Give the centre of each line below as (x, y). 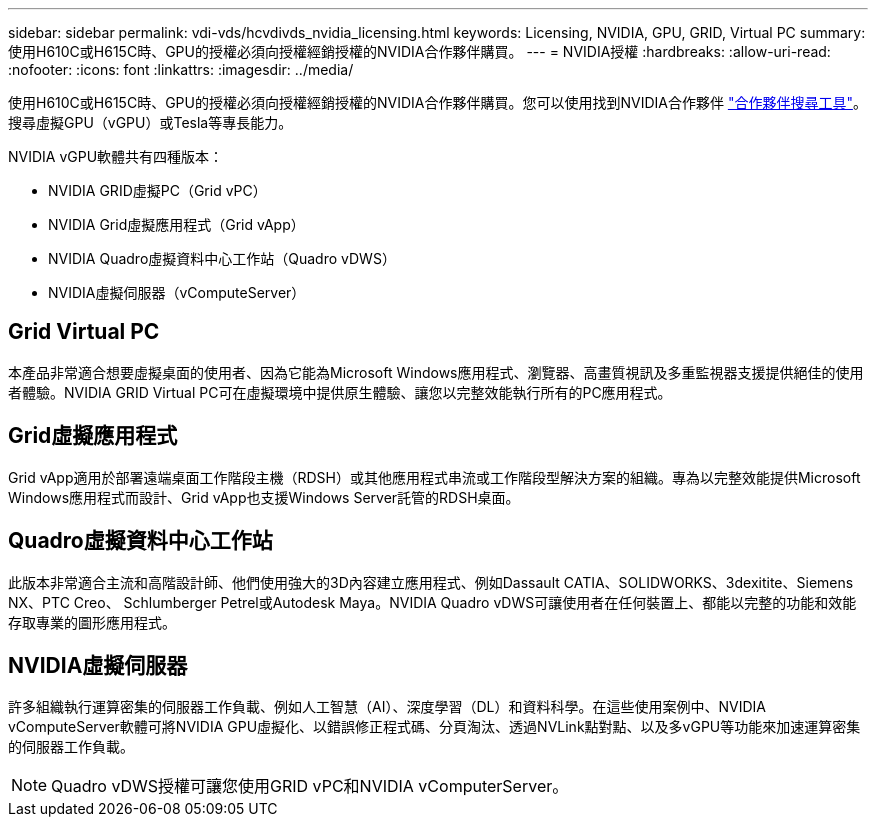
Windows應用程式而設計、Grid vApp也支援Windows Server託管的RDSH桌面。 (264, 497)
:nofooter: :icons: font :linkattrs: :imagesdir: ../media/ (181, 69)
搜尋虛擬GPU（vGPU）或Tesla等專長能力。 (150, 122)
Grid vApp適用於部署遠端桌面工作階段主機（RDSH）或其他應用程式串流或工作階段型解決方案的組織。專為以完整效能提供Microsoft (434, 477)
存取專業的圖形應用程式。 (92, 622)
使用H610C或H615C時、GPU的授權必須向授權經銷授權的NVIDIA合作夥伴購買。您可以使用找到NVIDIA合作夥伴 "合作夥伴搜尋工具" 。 (437, 102)
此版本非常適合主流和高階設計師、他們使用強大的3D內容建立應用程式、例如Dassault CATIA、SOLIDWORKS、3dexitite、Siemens (431, 582)
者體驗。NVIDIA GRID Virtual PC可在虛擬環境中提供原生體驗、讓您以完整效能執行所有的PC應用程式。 (340, 392)
